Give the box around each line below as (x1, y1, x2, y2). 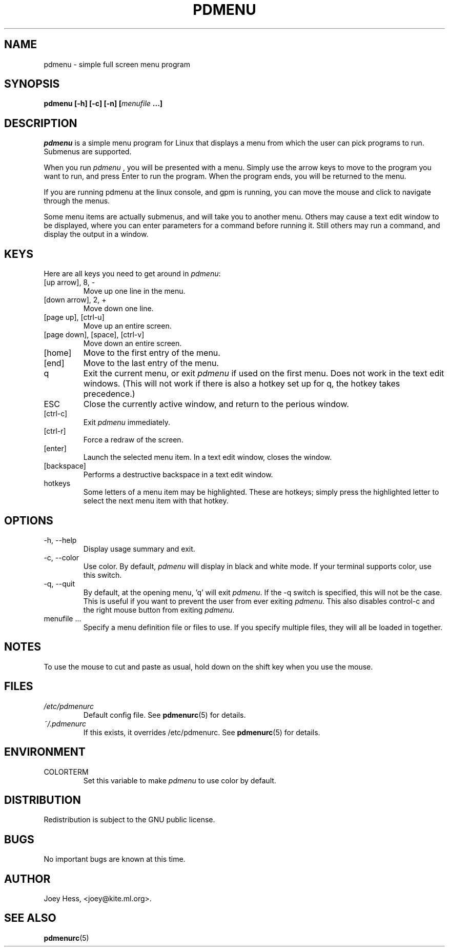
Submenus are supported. (44, 147, 132, 156)
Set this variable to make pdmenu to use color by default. (83, 776, 276, 785)
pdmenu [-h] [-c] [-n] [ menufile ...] (44, 99, 163, 108)
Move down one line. (83, 304, 154, 313)
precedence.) (83, 389, 135, 399)
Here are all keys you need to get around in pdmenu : (44, 269, 221, 278)
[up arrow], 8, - (44, 278, 95, 287)
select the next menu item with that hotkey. (83, 496, 229, 505)
